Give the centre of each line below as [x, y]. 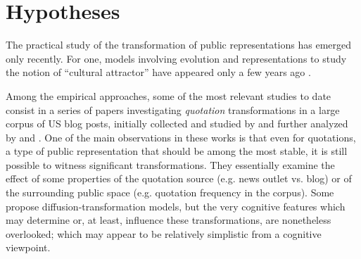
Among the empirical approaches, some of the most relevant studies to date [169, 95]
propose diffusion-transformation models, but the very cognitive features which [176, 206]
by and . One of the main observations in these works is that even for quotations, [181, 137]
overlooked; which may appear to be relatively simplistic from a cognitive [164, 233]
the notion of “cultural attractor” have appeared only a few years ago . [158, 72]
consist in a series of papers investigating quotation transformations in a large [173, 109]
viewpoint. [28, 247]
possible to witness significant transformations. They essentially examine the [170, 164]
